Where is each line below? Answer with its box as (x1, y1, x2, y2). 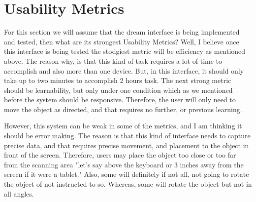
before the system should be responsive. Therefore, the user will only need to (4, 94, 236, 105)
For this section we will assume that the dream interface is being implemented (4, 27, 240, 37)
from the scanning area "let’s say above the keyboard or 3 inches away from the (4, 159, 244, 169)
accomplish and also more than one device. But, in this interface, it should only (4, 65, 244, 76)
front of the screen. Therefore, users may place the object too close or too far (4, 150, 236, 160)
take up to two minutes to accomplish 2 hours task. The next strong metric (4, 75, 231, 85)
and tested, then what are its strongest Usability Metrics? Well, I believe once (4, 36, 239, 46)
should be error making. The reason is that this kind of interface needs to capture (4, 130, 251, 141)
